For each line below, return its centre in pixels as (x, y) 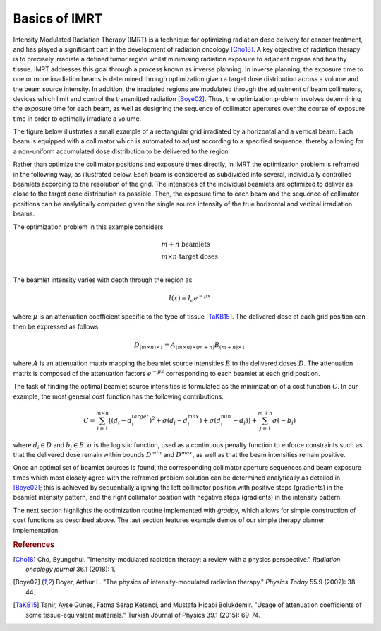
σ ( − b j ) (284, 421)
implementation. (36, 530)
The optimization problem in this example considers (88, 227)
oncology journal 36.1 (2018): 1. (71, 570)
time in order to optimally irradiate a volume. (77, 118)
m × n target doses (190, 256)
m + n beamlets (186, 244)
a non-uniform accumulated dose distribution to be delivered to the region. (122, 151)
